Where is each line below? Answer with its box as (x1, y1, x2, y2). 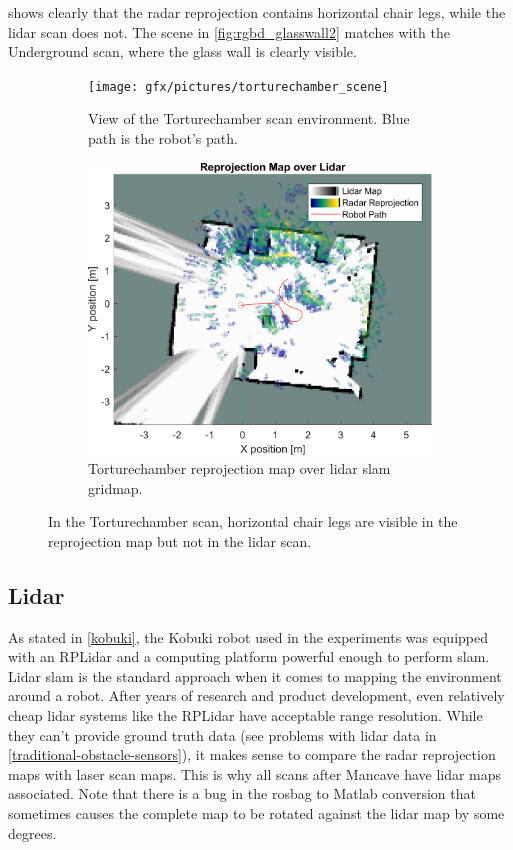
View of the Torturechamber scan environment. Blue (88, 108, 410, 129)
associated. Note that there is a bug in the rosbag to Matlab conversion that (8, 783, 476, 804)
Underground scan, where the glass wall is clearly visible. (8, 41, 357, 62)
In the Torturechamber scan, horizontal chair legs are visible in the (48, 511, 458, 532)
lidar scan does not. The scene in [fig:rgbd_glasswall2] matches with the (8, 21, 450, 42)
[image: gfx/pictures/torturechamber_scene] (88, 79, 389, 94)
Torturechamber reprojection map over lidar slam (88, 458, 391, 479)
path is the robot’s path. (88, 128, 238, 149)
